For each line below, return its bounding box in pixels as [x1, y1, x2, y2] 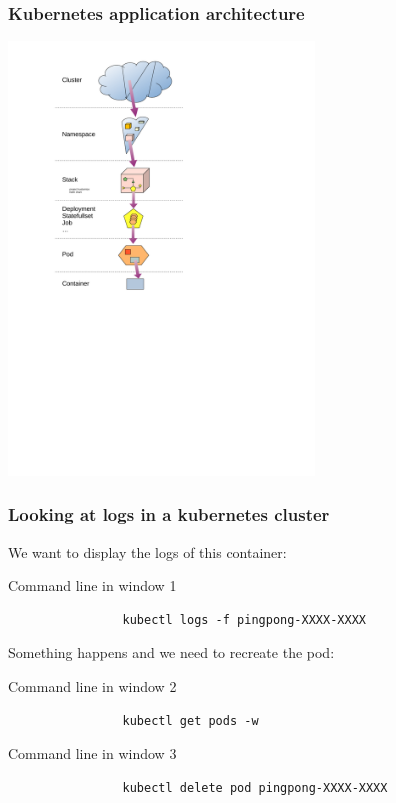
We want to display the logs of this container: [8, 541, 287, 562]
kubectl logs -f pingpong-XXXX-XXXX [122, 612, 366, 627]
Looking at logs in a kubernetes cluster [8, 502, 330, 527]
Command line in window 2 [8, 676, 177, 697]
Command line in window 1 [8, 575, 177, 596]
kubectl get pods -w [122, 713, 259, 728]
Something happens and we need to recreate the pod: [8, 642, 335, 663]
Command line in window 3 [8, 743, 177, 764]
